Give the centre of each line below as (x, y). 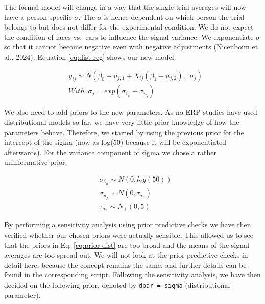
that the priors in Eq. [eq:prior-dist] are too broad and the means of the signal (127, 245)
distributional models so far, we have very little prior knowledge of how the (122, 122)
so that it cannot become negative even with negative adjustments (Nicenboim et (131, 47)
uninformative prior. (36, 162)
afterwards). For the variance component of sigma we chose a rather (110, 152)
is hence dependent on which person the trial (174, 17)
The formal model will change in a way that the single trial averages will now (125, 7)
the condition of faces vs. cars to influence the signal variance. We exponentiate (129, 36)
